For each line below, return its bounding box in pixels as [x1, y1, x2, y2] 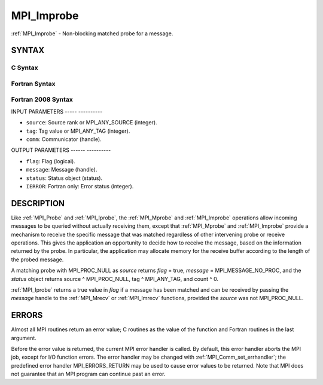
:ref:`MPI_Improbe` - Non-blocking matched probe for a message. [11, 30, 173, 37]
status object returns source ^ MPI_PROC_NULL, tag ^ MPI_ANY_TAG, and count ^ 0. [11, 275, 218, 282]
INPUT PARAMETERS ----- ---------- [11, 108, 103, 115]
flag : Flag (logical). [26, 157, 76, 164]
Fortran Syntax [11, 80, 56, 88]
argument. [11, 334, 37, 341]
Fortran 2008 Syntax [11, 96, 73, 104]
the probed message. [11, 256, 64, 263]
